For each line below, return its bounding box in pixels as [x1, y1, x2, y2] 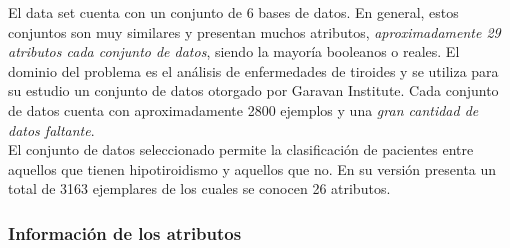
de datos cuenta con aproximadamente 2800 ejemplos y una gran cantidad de [8, 99, 479, 120]
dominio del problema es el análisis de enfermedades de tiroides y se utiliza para [8, 60, 499, 81]
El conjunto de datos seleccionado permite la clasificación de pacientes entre [8, 139, 474, 160]
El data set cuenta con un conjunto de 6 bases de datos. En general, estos [8, 2, 459, 22]
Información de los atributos [8, 220, 242, 245]
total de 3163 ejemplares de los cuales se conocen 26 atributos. [8, 178, 391, 199]
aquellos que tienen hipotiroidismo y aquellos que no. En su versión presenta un [8, 158, 497, 179]
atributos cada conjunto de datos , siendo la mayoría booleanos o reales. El [8, 41, 460, 62]
